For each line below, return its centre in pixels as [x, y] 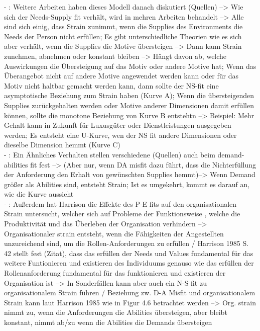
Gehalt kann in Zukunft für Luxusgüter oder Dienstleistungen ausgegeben [118, 125]
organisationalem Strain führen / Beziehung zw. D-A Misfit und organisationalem [130, 293]
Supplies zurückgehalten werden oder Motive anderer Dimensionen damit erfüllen [129, 105]
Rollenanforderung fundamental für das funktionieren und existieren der [115, 273]
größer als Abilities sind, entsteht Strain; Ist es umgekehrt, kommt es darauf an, [127, 184]
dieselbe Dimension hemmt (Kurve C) [62, 145]
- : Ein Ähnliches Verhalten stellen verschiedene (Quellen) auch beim [110, 154]
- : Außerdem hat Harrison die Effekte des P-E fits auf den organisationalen [120, 203]
